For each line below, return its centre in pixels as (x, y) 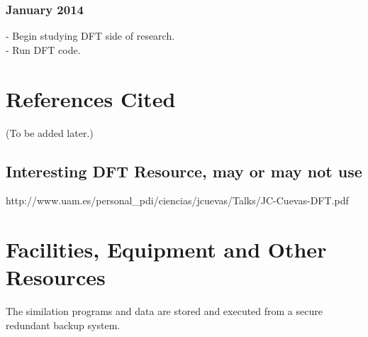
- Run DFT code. (43, 49)
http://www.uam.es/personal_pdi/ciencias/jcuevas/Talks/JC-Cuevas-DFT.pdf (177, 200)
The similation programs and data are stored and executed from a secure (164, 311)
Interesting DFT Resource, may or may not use (184, 171)
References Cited (91, 98)
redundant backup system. (63, 325)
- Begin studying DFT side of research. (90, 36)
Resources (56, 277)
